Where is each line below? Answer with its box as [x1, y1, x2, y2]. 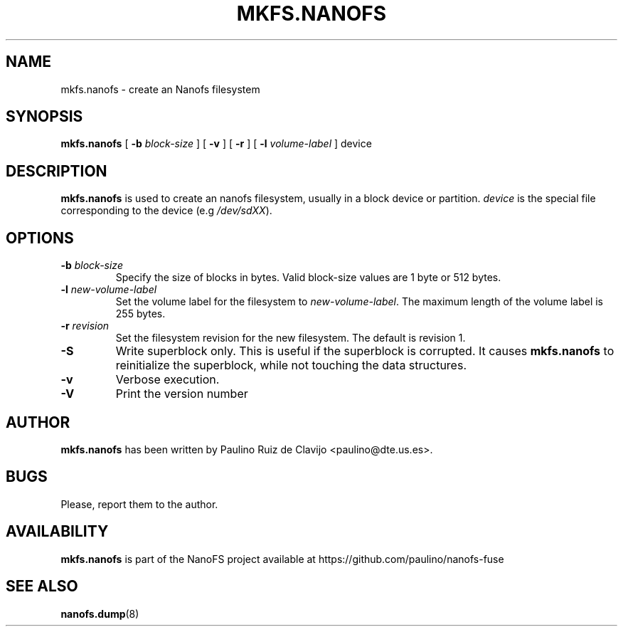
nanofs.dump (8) [60, 607, 139, 620]
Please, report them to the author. [60, 497, 218, 510]
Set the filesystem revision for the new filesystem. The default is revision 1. [115, 332, 466, 344]
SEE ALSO [6, 577, 78, 596]
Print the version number [115, 386, 248, 401]
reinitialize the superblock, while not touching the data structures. [115, 358, 467, 373]
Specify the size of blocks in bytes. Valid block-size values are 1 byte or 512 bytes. [115, 271, 501, 284]
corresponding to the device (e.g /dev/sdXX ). [60, 204, 272, 217]
